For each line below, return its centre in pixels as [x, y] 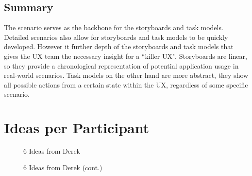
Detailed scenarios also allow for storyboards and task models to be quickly [116, 37]
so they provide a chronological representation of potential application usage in [121, 65]
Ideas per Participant [77, 128]
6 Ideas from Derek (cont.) [63, 167]
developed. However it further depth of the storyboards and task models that [119, 46]
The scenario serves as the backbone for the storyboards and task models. [114, 27]
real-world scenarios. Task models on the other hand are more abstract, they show [126, 75]
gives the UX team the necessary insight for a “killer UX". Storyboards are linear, [126, 56]
